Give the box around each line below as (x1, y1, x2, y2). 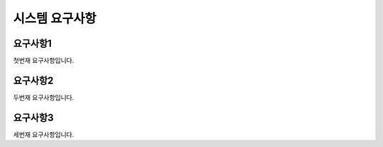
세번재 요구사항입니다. (13, 130, 74, 139)
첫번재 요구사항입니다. (13, 57, 74, 65)
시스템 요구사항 (13, 11, 96, 26)
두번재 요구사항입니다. (13, 93, 74, 102)
